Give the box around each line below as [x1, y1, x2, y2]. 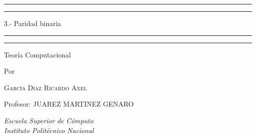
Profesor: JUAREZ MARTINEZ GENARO [4, 99, 134, 109]
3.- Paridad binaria [4, 18, 61, 28]
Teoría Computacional [4, 49, 71, 59]
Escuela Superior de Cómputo [4, 115, 94, 125]
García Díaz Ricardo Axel [4, 82, 87, 92]
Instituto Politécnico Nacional [4, 125, 94, 135]
